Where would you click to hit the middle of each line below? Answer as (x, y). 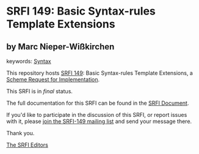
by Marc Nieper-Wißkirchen (60, 47)
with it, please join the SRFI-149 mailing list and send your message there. (99, 121)
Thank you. (20, 133)
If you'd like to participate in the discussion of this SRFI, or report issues (97, 115)
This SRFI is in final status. (40, 91)
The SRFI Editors (27, 145)
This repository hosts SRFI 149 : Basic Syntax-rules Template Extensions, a (100, 73)
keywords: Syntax (29, 61)
